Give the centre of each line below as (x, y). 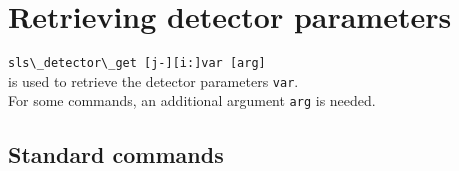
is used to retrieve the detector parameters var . (153, 80)
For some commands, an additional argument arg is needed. (192, 100)
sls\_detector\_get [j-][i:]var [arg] (137, 63)
